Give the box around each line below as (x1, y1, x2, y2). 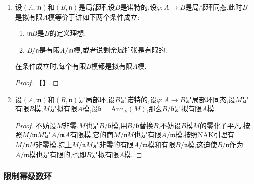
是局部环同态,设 (185, 94, 236, 104)
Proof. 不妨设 (15, 120, 57, 130)
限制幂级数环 (3, 170, 52, 182)
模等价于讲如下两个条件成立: (48, 11, 140, 22)
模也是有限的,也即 (29, 149, 86, 159)
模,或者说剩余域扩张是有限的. (73, 44, 167, 54)
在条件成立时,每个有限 (15, 61, 86, 71)
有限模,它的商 (70, 130, 114, 140)
